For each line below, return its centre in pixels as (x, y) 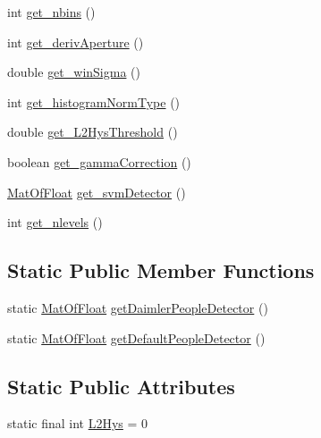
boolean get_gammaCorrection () (99, 161)
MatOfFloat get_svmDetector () (97, 192)
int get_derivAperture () (76, 42)
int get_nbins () (51, 12)
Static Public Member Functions (161, 270)
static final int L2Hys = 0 (78, 423)
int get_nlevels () (55, 222)
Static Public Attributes (121, 386)
